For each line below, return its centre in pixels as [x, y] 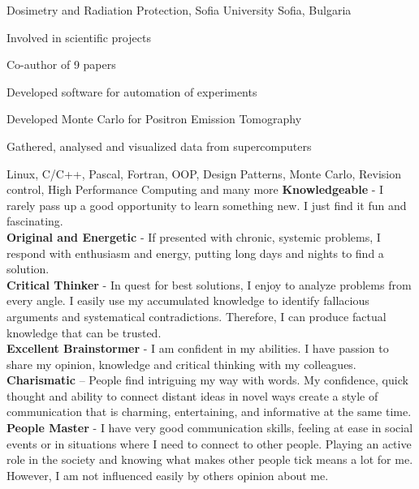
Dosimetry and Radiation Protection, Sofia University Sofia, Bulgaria [179, 10]
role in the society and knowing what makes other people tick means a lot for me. [210, 459]
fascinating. [35, 221]
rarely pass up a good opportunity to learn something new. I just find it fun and [207, 205]
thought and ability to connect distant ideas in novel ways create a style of [192, 395]
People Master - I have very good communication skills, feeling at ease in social [210, 428]
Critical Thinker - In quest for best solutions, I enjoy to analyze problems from [209, 284]
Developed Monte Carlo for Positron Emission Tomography [154, 119]
